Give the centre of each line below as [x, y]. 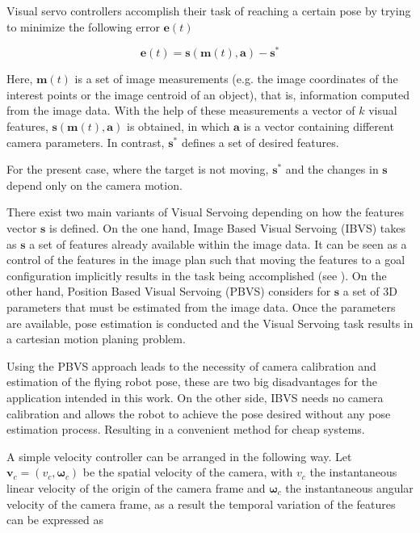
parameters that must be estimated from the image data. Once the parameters [201, 306]
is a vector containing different [319, 126]
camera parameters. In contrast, [86, 142]
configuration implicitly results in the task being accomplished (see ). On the [197, 275]
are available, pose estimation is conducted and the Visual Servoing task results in [210, 323]
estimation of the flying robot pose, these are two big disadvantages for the [192, 382]
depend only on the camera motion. [94, 185]
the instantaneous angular [349, 487]
